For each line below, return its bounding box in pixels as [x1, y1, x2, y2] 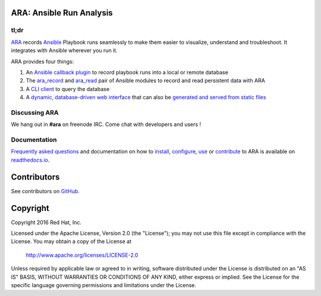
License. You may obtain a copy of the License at [11, 238, 132, 245]
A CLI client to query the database [26, 85, 110, 92]
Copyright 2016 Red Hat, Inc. [11, 219, 82, 226]
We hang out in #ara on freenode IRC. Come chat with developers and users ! [11, 121, 202, 128]
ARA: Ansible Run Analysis [11, 8, 113, 18]
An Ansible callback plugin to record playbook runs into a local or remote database [26, 68, 229, 75]
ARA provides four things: [11, 58, 74, 65]
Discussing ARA [11, 108, 59, 116]
